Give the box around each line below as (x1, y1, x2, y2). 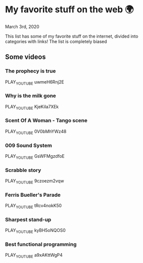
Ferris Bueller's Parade (5, 191, 61, 198)
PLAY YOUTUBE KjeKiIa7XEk (5, 103, 59, 111)
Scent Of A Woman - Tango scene (5, 117, 87, 124)
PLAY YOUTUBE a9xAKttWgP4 (5, 252, 63, 260)
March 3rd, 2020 (5, 23, 39, 30)
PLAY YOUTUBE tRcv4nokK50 (5, 203, 62, 210)
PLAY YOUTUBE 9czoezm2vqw (5, 178, 64, 185)
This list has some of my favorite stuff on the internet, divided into (5, 33, 139, 39)
